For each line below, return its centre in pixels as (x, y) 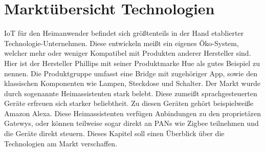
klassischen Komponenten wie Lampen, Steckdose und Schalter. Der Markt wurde (132, 83)
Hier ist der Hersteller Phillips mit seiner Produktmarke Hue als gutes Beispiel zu (132, 63)
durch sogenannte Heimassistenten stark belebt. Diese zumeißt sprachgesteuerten (131, 93)
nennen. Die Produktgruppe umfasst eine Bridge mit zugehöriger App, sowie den (131, 73)
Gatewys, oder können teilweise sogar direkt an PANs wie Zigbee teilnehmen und (131, 123)
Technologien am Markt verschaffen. (61, 143)
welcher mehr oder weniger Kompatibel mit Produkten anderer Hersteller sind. (128, 53)
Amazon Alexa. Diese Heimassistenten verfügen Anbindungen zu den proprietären (132, 113)
